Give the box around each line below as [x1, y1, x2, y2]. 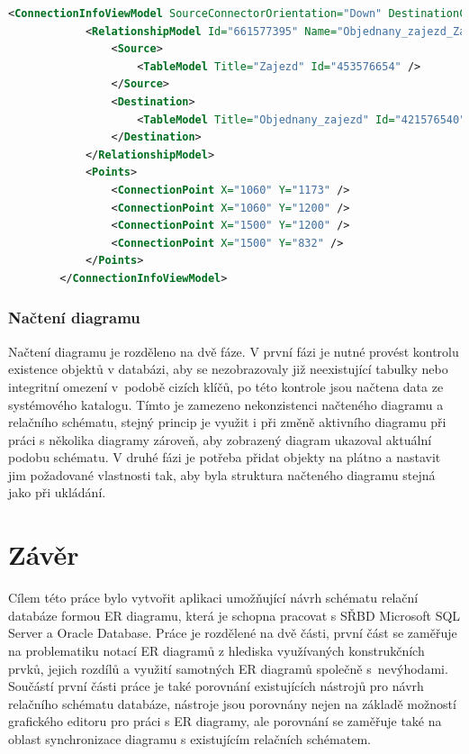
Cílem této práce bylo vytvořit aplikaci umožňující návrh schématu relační [8, 588, 419, 607]
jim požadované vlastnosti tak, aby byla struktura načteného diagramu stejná [8, 465, 436, 484]
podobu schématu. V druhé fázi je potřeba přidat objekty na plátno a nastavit [8, 448, 441, 467]
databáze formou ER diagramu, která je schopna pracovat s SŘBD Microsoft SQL [8, 605, 461, 624]
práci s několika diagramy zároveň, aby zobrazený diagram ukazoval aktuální [8, 430, 432, 449]
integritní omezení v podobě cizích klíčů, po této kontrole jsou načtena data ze [8, 377, 444, 395]
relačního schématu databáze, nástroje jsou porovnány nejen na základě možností [8, 694, 456, 713]
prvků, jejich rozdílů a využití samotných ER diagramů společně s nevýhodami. [8, 659, 448, 677]
